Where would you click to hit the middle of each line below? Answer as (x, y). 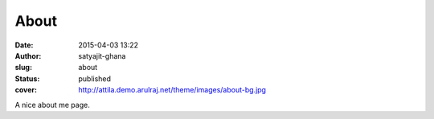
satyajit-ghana (102, 55)
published (95, 78)
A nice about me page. (52, 105)
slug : (23, 68)
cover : (26, 90)
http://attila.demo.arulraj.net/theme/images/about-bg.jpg (172, 90)
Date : (24, 45)
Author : (28, 55)
